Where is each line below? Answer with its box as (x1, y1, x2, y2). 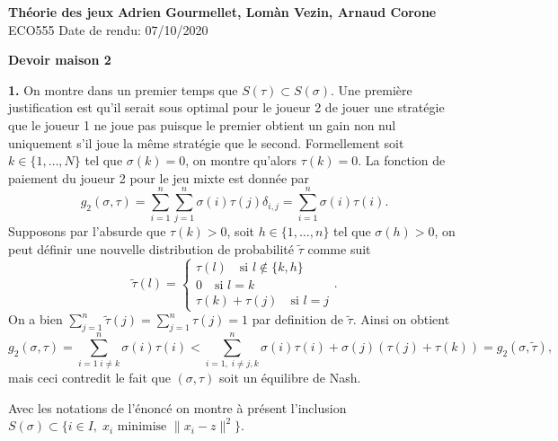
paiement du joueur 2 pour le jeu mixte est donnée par (8, 168, 310, 187)
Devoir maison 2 (8, 50, 111, 69)
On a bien (8, 310, 63, 329)
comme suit (307, 240, 371, 259)
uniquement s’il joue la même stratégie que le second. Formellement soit (8, 133, 404, 152)
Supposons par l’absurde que (8, 222, 166, 241)
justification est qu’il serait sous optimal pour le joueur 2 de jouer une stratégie (8, 98, 445, 117)
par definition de (252, 310, 343, 329)
